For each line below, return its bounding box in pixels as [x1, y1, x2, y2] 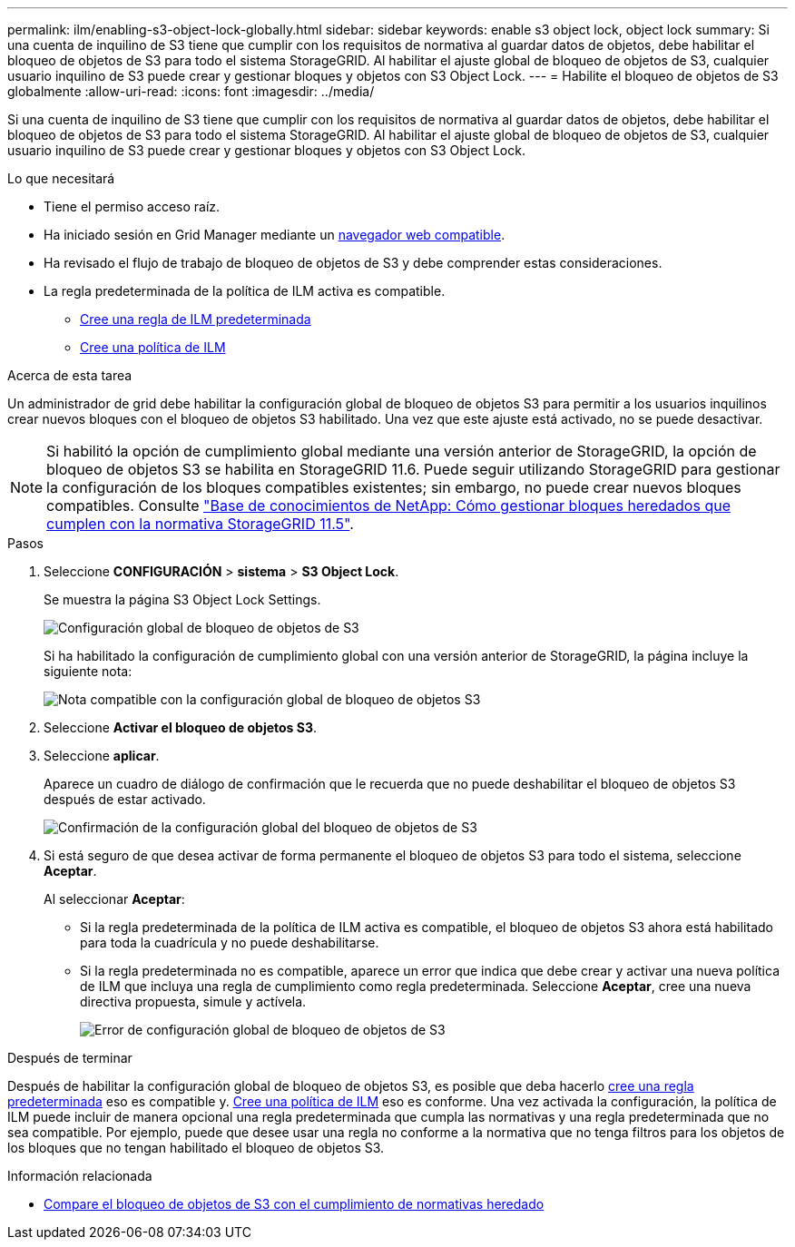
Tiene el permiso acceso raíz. [44, 199, 221, 214]
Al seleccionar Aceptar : [44, 891, 185, 907]
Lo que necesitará [7, 171, 115, 186]
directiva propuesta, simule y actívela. [80, 994, 307, 1009]
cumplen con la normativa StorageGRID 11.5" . [46, 515, 354, 533]
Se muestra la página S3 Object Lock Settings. [44, 592, 321, 607]
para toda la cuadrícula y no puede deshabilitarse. [80, 935, 379, 950]
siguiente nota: [44, 663, 132, 679]
